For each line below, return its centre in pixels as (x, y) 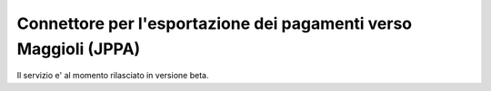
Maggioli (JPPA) (79, 49)
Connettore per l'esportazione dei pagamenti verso (215, 23)
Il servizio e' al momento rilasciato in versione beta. (113, 76)
